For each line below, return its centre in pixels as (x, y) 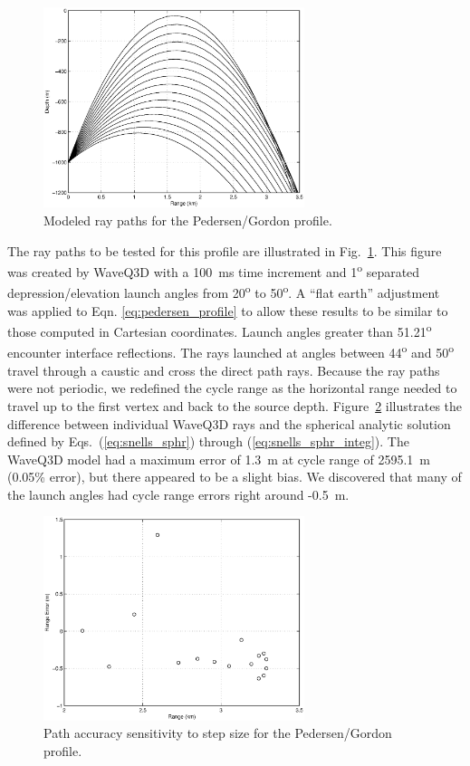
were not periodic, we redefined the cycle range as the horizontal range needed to (232, 388)
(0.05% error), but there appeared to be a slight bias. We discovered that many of (235, 477)
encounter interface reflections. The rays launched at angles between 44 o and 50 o (231, 351)
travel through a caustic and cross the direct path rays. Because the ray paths (224, 370)
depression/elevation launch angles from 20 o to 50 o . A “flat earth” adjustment (224, 292)
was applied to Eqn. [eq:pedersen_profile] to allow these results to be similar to (228, 310)
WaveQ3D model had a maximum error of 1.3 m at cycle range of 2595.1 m (219, 459)
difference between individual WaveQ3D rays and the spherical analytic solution (229, 423)
